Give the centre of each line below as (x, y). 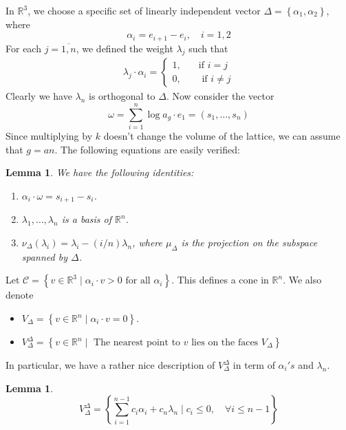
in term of (254, 365)
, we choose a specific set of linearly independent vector (144, 10)
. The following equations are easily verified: (147, 149)
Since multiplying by (49, 136)
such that (208, 48)
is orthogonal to (122, 96)
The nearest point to (137, 343)
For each (23, 48)
